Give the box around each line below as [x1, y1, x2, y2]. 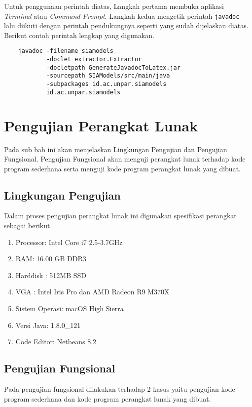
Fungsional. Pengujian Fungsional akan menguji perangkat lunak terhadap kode [4, 154, 246, 164]
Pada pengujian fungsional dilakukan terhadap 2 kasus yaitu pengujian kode [4, 384, 235, 394]
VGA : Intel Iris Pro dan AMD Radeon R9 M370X [15, 286, 170, 297]
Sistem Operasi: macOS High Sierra [15, 303, 124, 314]
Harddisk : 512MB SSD [15, 270, 87, 280]
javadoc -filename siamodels [18, 47, 113, 55]
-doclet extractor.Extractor [46, 56, 142, 63]
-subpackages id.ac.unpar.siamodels [46, 81, 167, 88]
